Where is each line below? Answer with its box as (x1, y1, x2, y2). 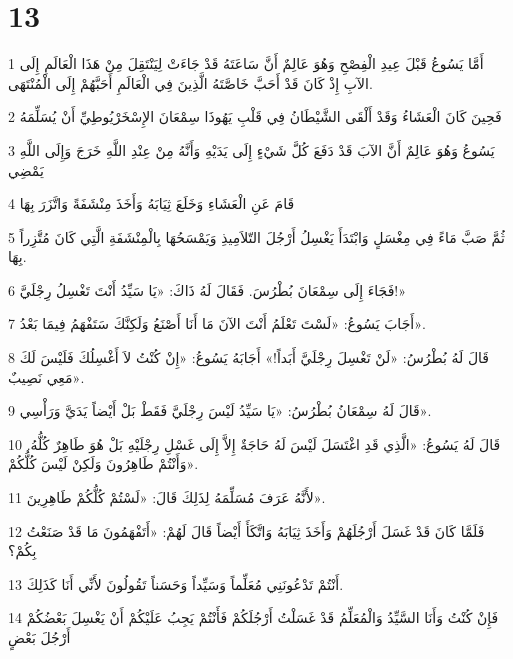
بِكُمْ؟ (8, 540, 37, 561)
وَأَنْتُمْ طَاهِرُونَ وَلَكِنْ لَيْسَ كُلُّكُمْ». (8, 453, 199, 474)
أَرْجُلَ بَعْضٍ (8, 627, 71, 647)
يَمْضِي (8, 159, 44, 180)
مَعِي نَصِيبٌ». (8, 366, 85, 387)
